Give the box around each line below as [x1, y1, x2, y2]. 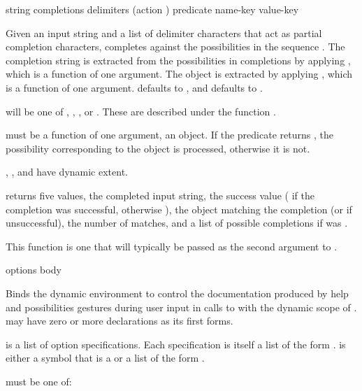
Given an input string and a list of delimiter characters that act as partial [6, 25, 322, 40]
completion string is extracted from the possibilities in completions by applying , [6, 52, 351, 67]
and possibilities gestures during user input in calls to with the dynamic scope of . [6, 299, 357, 314]
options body [6, 262, 61, 277]
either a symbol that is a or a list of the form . [6, 350, 205, 365]
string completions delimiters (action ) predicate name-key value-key [6, 2, 299, 16]
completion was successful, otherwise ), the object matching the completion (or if [6, 201, 352, 216]
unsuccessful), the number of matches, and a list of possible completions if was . [6, 215, 348, 230]
